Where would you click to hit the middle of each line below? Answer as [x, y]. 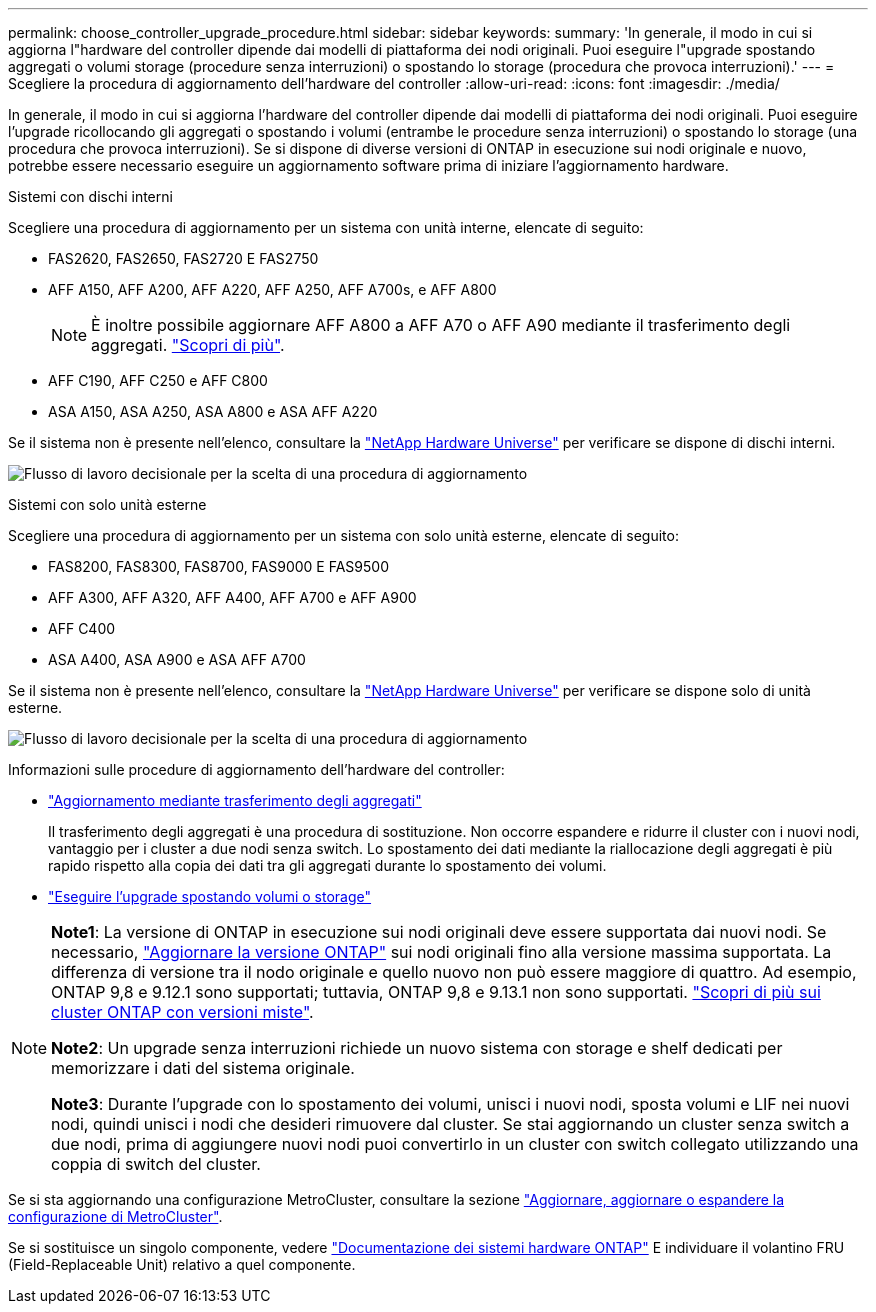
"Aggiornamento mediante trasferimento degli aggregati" [235, 800]
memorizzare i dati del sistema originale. [203, 1068]
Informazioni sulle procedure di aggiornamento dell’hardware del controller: [256, 769]
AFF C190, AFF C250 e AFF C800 [158, 380]
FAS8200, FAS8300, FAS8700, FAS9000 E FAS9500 [219, 566]
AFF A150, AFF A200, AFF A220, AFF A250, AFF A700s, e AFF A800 [272, 289]
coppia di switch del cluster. [156, 1164]
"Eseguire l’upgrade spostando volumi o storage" [210, 896]
